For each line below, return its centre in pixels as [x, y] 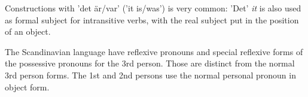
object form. [27, 87]
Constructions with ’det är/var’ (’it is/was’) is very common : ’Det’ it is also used [153, 8]
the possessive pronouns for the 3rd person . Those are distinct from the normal [150, 63]
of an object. [28, 31]
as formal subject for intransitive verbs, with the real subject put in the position [152, 19]
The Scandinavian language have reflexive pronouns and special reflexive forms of [154, 51]
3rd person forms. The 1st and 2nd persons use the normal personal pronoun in [150, 75]
